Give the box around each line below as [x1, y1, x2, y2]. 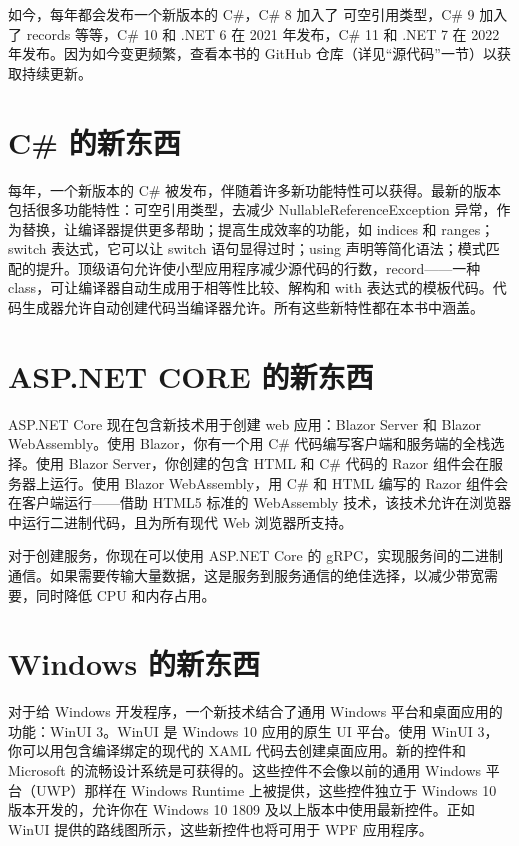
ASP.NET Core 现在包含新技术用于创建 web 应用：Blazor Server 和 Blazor [8, 413, 482, 434]
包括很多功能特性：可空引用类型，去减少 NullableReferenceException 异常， [8, 199, 497, 220]
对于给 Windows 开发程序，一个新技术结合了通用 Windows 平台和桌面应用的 [8, 701, 503, 722]
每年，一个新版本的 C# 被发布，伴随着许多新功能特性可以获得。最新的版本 [8, 179, 502, 200]
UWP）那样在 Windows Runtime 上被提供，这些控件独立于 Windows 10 [35, 779, 497, 800]
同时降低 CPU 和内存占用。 [35, 584, 216, 605]
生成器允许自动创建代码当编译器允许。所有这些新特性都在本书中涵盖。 [21, 297, 484, 318]
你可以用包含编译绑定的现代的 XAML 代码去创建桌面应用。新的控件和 [8, 740, 466, 761]
